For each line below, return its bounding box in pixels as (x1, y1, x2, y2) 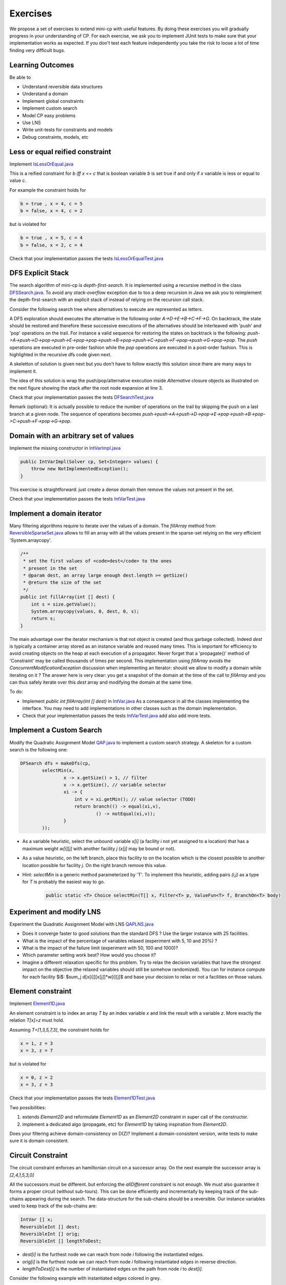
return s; (31, 616, 56, 621)
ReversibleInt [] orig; (20, 1231, 80, 1237)
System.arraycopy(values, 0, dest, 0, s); (31, 608, 139, 614)
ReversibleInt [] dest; (20, 1224, 80, 1229)
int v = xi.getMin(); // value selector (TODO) (74, 796, 196, 802)
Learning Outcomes (9, 61, 74, 69)
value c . (9, 177, 27, 183)
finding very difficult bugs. (9, 47, 66, 53)
